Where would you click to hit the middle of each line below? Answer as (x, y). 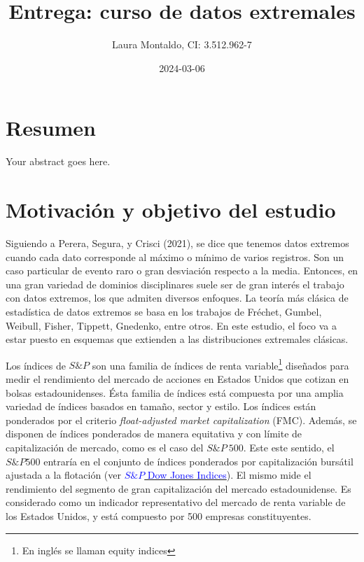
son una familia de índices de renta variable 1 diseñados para (220, 364)
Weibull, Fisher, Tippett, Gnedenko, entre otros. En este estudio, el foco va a (171, 325)
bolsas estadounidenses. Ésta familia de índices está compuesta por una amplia (175, 392)
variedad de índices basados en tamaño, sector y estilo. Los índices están (161, 406)
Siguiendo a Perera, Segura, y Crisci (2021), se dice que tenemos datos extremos (177, 243)
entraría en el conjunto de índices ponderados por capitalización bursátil (198, 461)
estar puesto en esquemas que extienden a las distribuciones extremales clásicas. (177, 339)
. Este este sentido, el (289, 447)
